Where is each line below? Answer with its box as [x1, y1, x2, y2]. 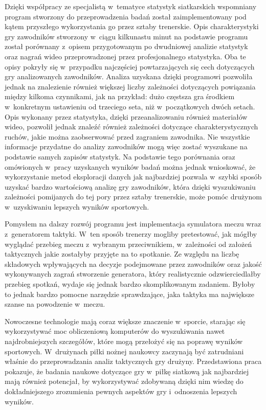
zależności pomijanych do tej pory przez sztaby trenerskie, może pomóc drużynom [5, 191, 262, 202]
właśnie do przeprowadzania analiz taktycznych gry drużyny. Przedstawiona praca [5, 356, 262, 367]
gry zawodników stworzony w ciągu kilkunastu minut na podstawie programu [5, 31, 248, 41]
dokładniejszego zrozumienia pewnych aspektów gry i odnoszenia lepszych [5, 385, 237, 396]
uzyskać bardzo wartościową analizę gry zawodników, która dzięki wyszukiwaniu [5, 181, 256, 192]
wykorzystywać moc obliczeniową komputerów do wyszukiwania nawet [5, 326, 225, 336]
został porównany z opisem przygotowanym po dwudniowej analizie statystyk [5, 41, 248, 52]
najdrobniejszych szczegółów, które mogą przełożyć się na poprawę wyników [5, 336, 243, 346]
